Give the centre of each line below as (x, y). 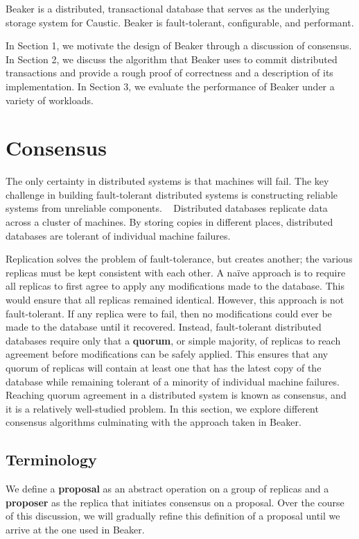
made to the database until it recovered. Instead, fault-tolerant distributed (164, 327)
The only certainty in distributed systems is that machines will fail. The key (167, 181)
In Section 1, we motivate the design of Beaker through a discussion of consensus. (179, 45)
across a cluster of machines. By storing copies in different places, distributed (169, 222)
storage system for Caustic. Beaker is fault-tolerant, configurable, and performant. (180, 22)
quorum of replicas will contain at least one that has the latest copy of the (164, 367)
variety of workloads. (50, 100)
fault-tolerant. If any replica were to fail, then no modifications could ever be (169, 313)
